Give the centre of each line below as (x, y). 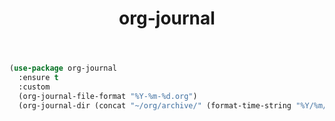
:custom (34, 87)
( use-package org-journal (63, 68)
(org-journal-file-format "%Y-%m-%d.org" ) (108, 96)
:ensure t (38, 78)
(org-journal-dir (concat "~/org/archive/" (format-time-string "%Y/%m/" (175, 105)
